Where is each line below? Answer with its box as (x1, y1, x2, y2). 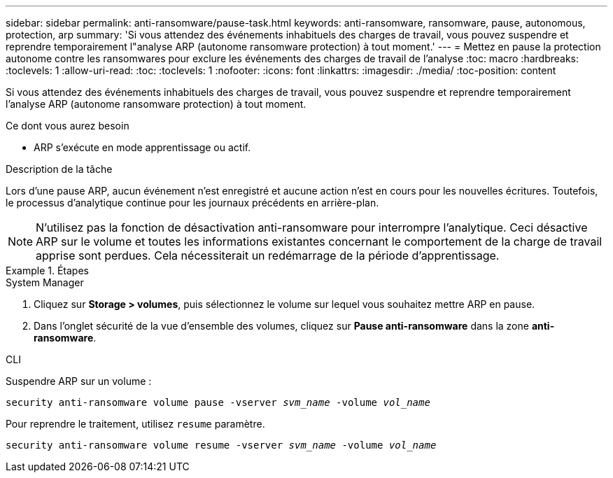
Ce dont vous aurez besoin (6, 120, 129, 132)
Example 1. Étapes (6, 265, 89, 276)
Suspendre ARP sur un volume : (6, 375, 152, 387)
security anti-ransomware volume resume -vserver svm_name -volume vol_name (6, 440, 437, 451)
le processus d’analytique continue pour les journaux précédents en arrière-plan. (6, 197, 379, 209)
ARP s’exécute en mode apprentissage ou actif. (34, 141, 251, 153)
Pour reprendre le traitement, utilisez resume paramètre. (6, 418, 265, 430)
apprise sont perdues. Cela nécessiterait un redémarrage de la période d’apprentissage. (36, 248, 500, 262)
